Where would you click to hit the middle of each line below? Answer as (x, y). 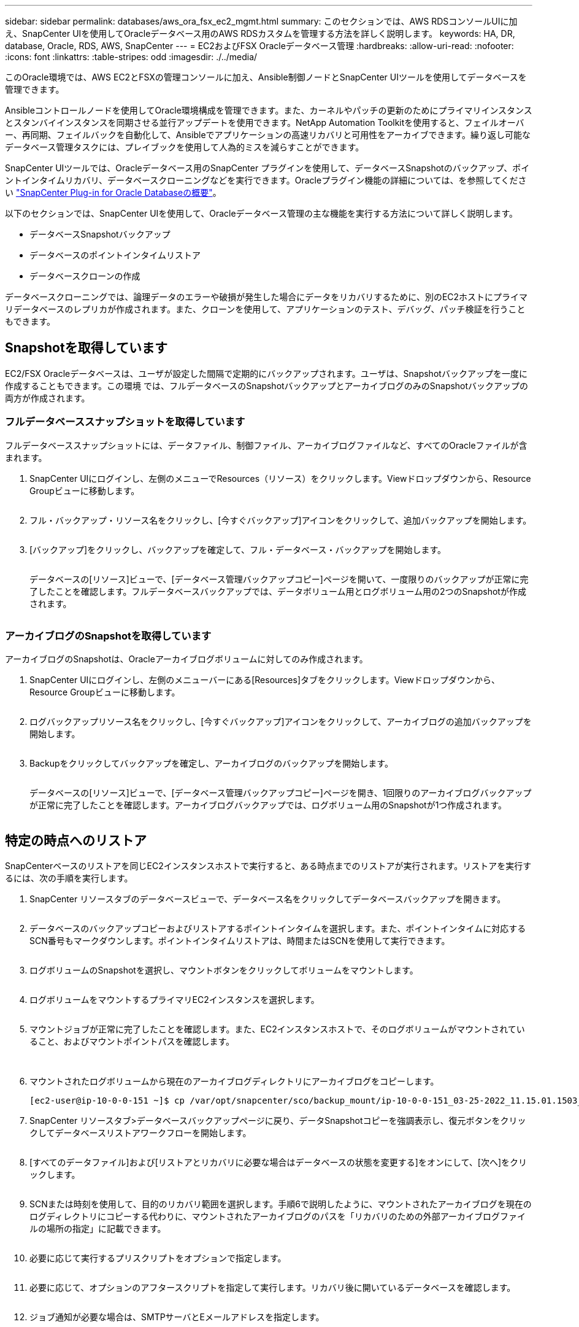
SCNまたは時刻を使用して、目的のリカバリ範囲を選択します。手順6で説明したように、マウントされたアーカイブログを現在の (281, 1204)
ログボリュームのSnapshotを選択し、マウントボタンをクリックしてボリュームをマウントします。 (224, 970)
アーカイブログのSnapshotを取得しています (108, 636)
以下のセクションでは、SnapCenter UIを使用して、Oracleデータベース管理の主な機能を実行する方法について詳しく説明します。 (262, 213)
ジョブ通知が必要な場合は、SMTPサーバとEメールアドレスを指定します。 (177, 1317)
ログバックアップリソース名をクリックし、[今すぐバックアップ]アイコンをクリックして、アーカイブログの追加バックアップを (281, 722)
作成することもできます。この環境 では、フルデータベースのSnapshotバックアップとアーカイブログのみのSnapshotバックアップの (267, 385)
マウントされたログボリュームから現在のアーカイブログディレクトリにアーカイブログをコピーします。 (234, 1081)
